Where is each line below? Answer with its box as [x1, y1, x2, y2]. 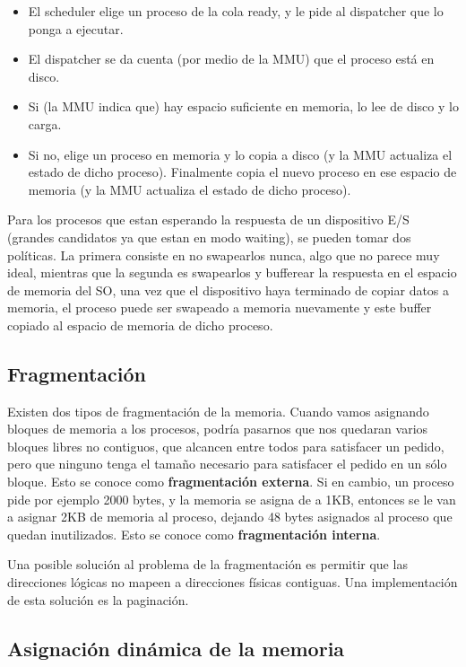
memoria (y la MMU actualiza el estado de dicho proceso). [28, 180, 351, 198]
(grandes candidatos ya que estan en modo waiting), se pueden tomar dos [7, 227, 411, 246]
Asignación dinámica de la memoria [7, 634, 345, 662]
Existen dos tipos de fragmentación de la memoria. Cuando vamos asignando [7, 401, 429, 420]
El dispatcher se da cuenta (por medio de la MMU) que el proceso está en [28, 49, 435, 68]
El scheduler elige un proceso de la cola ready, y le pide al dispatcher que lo [28, 2, 444, 20]
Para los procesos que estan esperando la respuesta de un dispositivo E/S [7, 210, 410, 229]
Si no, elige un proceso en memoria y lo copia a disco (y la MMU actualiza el [28, 145, 453, 163]
